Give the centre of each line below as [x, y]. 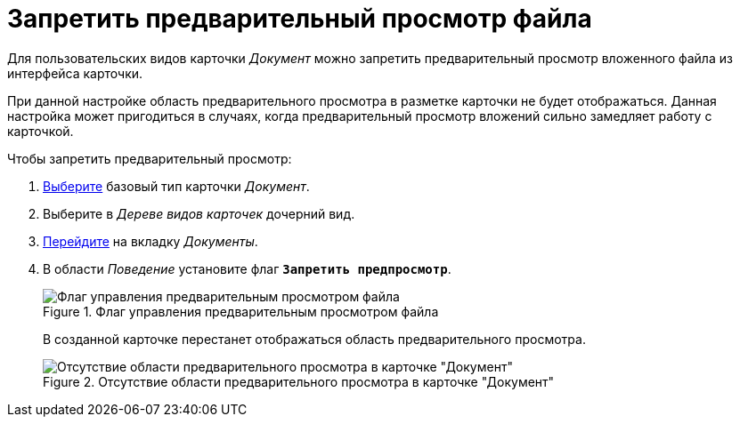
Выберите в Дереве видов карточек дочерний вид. [199, 213]
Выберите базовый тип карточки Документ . [176, 186]
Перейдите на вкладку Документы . [150, 241]
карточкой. [41, 131]
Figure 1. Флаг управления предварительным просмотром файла [241, 311]
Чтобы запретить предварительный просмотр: [150, 158]
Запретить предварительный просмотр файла [300, 19]
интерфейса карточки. [75, 73]
